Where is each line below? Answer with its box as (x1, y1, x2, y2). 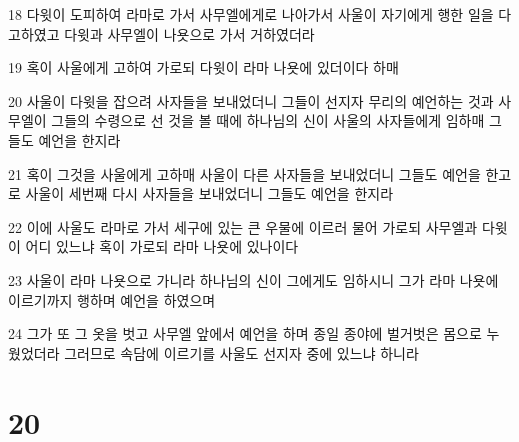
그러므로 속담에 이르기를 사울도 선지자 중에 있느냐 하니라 (64, 342, 419, 363)
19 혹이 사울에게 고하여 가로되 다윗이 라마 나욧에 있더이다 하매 (8, 57, 399, 78)
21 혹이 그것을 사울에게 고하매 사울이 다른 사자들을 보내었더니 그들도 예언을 (8, 163, 481, 184)
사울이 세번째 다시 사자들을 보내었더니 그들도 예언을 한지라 (25, 183, 394, 204)
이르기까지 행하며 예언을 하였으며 (8, 289, 216, 310)
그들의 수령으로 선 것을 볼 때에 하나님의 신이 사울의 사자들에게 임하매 (51, 110, 485, 131)
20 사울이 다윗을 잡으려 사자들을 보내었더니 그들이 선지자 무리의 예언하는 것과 (8, 90, 494, 111)
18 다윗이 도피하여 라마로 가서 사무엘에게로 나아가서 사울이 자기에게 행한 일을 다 (8, 4, 512, 24)
